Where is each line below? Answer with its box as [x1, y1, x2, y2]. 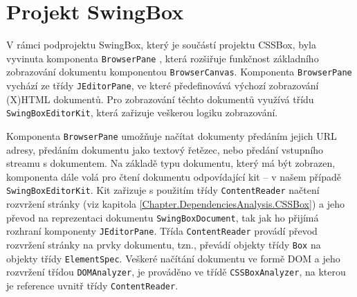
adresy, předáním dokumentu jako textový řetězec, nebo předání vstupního [6, 142, 324, 156]
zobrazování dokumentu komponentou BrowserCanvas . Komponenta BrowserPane [6, 64, 352, 79]
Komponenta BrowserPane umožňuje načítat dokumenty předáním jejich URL [6, 128, 337, 143]
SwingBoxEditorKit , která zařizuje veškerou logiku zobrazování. [6, 105, 278, 120]
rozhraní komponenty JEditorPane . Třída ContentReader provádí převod [6, 224, 318, 238]
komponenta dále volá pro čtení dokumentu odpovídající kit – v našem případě [6, 169, 341, 183]
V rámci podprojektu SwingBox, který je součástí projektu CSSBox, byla [6, 37, 316, 52]
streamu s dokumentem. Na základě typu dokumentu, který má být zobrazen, [6, 156, 336, 170]
